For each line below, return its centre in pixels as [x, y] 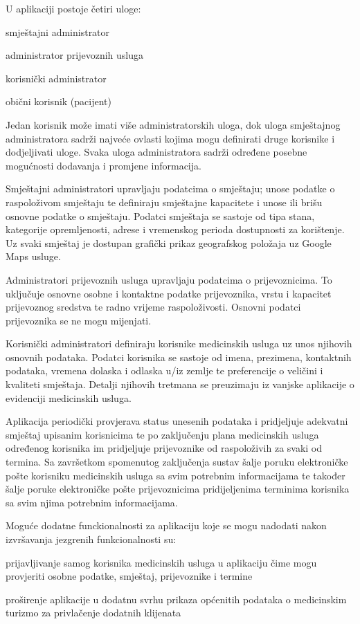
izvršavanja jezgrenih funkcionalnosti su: [91, 539]
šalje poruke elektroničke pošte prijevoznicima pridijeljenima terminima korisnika [178, 489]
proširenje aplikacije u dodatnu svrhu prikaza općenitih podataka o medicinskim [176, 599]
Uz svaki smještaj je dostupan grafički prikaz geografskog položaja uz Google [169, 242]
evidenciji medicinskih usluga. [69, 397]
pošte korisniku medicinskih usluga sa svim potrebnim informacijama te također [175, 475]
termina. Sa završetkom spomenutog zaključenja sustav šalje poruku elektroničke [177, 462]
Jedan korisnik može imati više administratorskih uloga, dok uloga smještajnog [173, 124]
